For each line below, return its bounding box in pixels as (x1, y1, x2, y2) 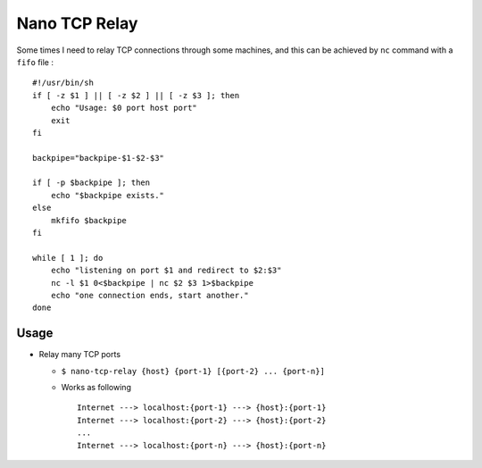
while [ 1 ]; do (32, 253, 104, 263)
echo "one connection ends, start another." (50, 290, 249, 300)
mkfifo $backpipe (50, 215, 127, 225)
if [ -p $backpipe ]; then (32, 178, 151, 188)
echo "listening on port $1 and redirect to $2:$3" (50, 265, 282, 276)
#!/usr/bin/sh (32, 78, 94, 88)
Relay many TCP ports (38, 349, 120, 360)
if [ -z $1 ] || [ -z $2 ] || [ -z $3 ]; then (32, 90, 240, 100)
